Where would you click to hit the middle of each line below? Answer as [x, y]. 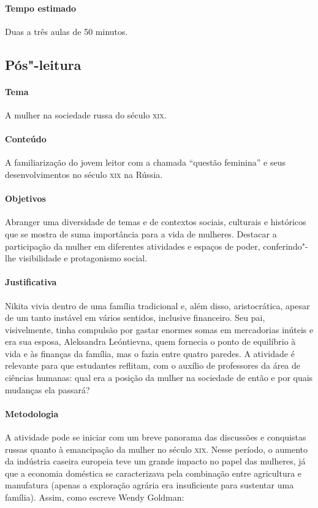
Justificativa [31, 282]
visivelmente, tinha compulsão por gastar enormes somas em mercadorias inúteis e [159, 329]
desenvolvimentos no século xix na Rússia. [84, 174]
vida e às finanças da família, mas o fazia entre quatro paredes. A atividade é [150, 353]
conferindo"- [286, 246]
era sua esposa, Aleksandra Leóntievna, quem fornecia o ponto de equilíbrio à [150, 341]
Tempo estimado [41, 8]
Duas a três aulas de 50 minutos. [66, 31]
